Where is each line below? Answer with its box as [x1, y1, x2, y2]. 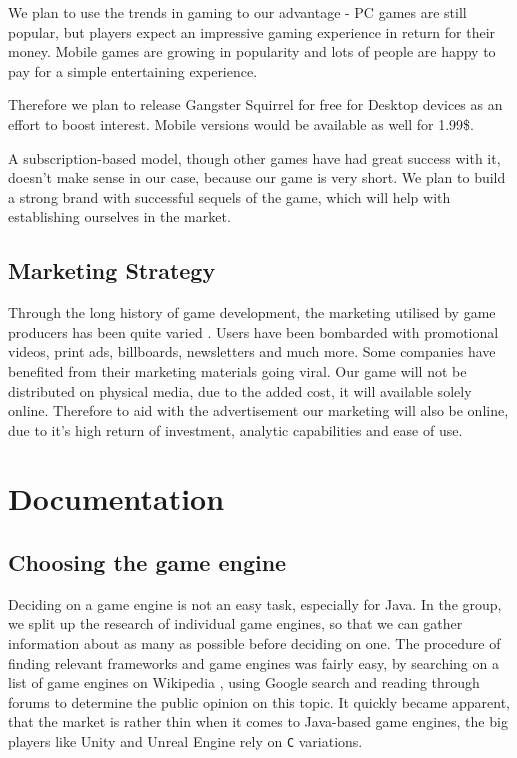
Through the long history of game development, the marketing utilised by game [8, 302, 496, 323]
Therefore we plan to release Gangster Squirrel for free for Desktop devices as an [8, 94, 503, 115]
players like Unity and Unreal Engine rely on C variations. [8, 731, 363, 752]
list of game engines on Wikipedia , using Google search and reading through [8, 672, 480, 693]
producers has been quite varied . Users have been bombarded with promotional [8, 321, 499, 342]
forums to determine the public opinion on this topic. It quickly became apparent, [8, 691, 510, 712]
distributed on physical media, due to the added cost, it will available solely [8, 380, 472, 401]
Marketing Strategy [8, 255, 216, 286]
